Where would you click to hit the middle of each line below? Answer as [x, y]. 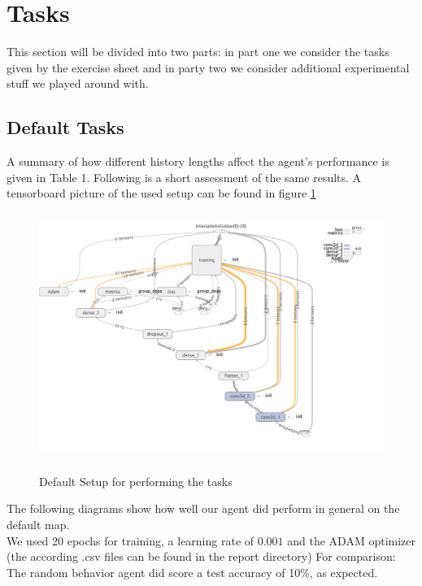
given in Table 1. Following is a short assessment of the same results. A [184, 177]
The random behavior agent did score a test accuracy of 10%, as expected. [192, 572]
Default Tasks [65, 127]
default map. [38, 525]
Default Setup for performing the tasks [136, 481]
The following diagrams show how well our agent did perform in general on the [203, 508]
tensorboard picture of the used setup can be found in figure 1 [161, 193]
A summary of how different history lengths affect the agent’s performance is [198, 161]
